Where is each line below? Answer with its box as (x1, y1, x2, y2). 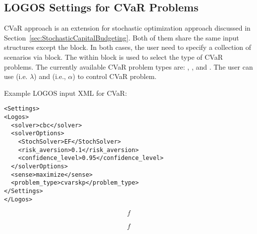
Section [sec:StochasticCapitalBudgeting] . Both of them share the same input (4, 32, 239, 42)
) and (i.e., (34, 71, 66, 81)
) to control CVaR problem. (72, 71, 157, 81)
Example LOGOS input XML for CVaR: (4, 87, 127, 98)
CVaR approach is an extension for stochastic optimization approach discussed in (4, 23, 251, 33)
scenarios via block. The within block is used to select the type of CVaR (4, 51, 223, 62)
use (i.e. (4, 71, 28, 81)
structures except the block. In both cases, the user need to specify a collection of (4, 42, 252, 52)
